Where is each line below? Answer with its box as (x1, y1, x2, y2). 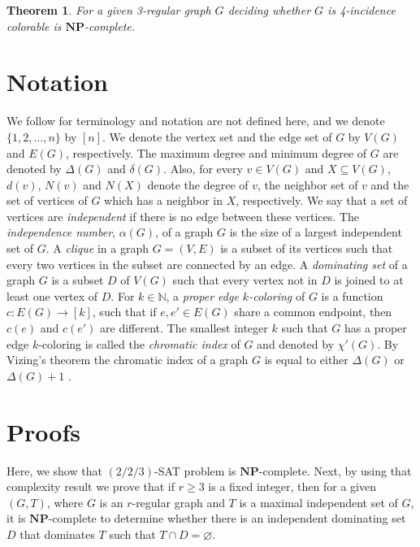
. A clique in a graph (45, 240, 149, 257)
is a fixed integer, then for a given (208, 478, 377, 495)
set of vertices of (6, 192, 88, 209)
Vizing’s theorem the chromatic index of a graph (6, 351, 249, 368)
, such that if (92, 303, 157, 320)
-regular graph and (132, 493, 225, 510)
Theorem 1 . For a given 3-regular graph (6, 2, 211, 18)
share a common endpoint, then (234, 303, 392, 320)
